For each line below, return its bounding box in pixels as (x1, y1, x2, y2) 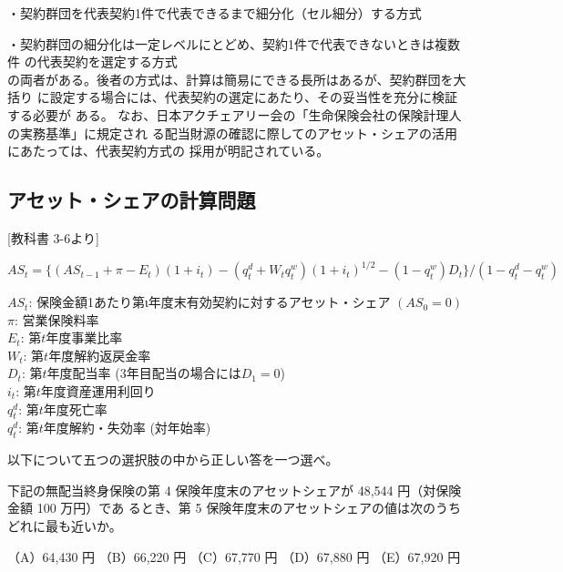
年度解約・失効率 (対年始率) (43, 418, 211, 437)
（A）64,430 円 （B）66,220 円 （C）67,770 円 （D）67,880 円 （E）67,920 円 (7, 546, 461, 566)
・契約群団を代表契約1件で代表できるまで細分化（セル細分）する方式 (7, 4, 422, 22)
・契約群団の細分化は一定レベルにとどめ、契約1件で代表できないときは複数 (7, 34, 460, 53)
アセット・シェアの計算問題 (7, 186, 256, 214)
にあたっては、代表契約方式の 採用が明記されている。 (7, 141, 330, 160)
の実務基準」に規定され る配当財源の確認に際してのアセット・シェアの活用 (7, 123, 457, 142)
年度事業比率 (46, 328, 123, 347)
